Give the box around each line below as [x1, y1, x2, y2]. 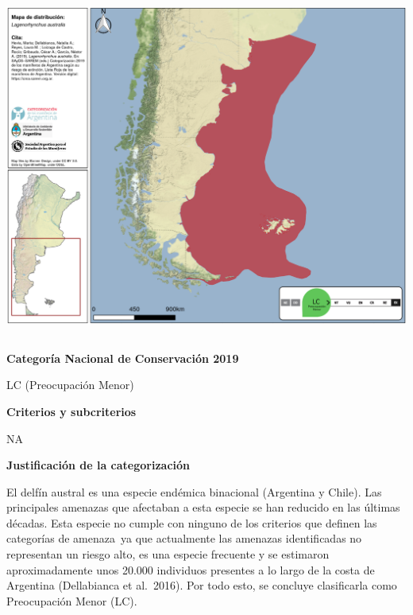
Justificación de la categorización [6, 457, 190, 473]
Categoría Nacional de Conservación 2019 [6, 349, 239, 366]
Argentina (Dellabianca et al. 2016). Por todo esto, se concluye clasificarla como [6, 577, 397, 594]
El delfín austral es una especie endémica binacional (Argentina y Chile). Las [6, 483, 382, 500]
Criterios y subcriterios [6, 403, 137, 419]
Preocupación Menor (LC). [6, 592, 137, 609]
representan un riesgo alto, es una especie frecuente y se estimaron [6, 546, 330, 562]
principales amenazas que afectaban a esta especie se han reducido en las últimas [6, 499, 400, 516]
